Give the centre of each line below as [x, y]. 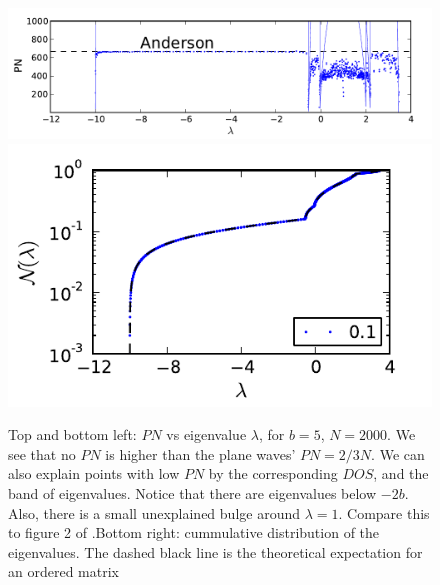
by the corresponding [273, 473]
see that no [42, 453]
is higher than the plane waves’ [200, 453]
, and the [401, 473]
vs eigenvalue [206, 434]
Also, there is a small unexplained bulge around [154, 512]
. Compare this [384, 512]
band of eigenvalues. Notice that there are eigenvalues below [192, 493]
